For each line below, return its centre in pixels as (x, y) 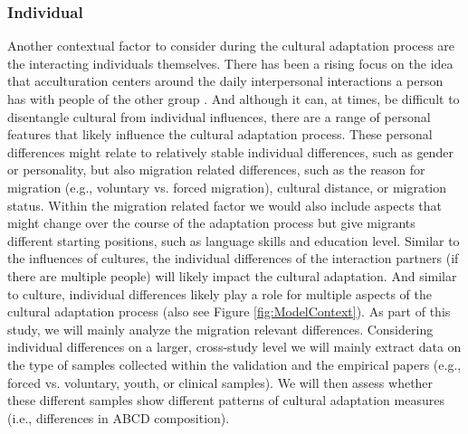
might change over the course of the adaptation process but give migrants (211, 223)
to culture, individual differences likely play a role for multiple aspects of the (220, 293)
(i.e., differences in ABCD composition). (119, 417)
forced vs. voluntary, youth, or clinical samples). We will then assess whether (220, 382)
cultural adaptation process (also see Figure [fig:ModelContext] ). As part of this (229, 311)
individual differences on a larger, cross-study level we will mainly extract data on (234, 347)
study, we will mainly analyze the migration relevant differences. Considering (220, 329)
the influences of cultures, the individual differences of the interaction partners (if (233, 258)
